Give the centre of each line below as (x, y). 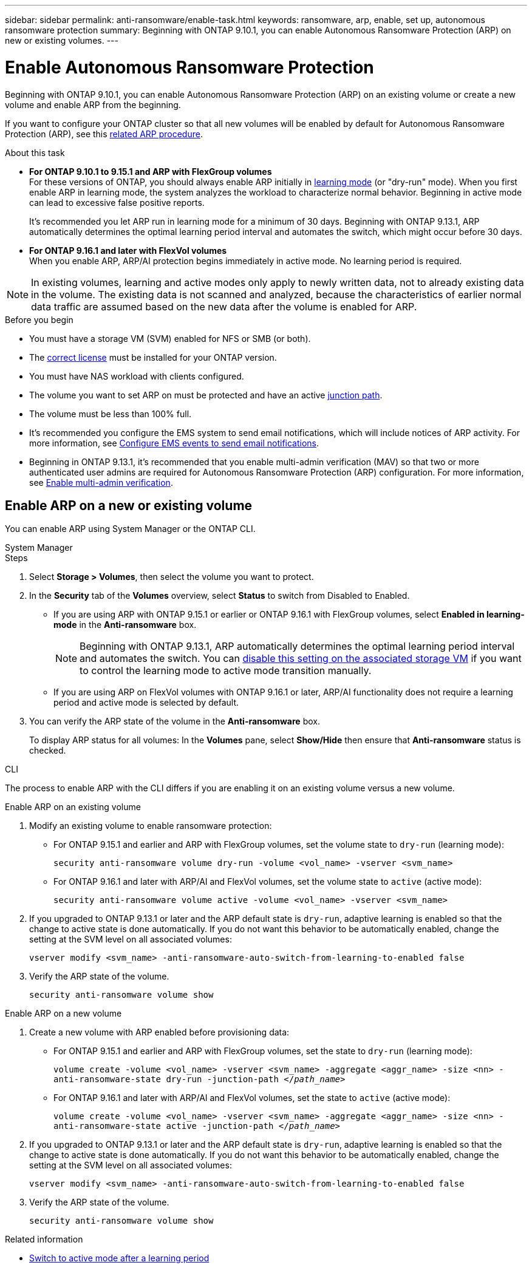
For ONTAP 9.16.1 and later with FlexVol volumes (128, 250)
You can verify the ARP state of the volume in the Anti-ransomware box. (175, 721)
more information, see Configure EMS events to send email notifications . (174, 443)
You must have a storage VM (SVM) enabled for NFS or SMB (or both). (170, 338)
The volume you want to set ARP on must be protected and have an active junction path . (206, 395)
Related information (44, 1239)
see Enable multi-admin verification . (101, 482)
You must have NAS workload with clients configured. (137, 376)
